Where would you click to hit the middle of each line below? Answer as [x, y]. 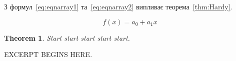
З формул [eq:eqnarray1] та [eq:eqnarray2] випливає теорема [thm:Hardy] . [118, 6]
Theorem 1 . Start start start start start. [67, 37]
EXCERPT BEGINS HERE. [48, 54]
